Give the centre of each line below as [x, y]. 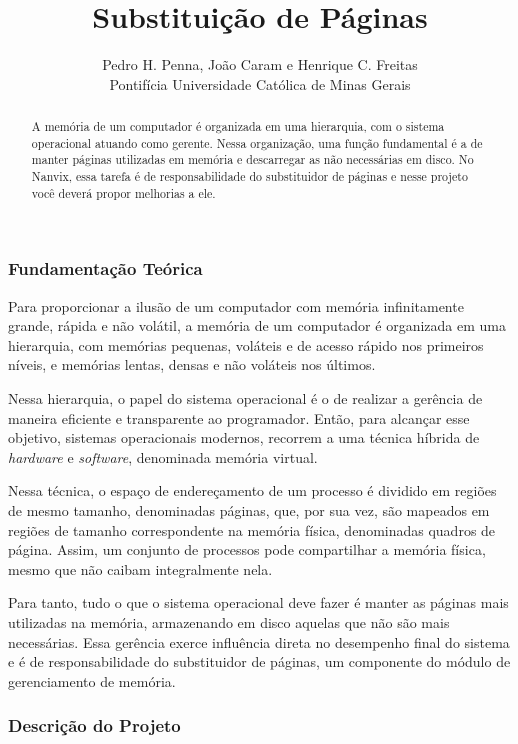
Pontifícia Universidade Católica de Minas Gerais [260, 83]
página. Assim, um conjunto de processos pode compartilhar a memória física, [247, 549]
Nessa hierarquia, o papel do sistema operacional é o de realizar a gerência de [245, 398]
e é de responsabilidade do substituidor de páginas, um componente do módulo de [259, 661]
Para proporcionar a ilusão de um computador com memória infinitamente [236, 305]
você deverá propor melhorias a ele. [123, 192]
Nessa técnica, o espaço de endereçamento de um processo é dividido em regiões [252, 490]
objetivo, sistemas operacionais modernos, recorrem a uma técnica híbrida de [244, 437]
